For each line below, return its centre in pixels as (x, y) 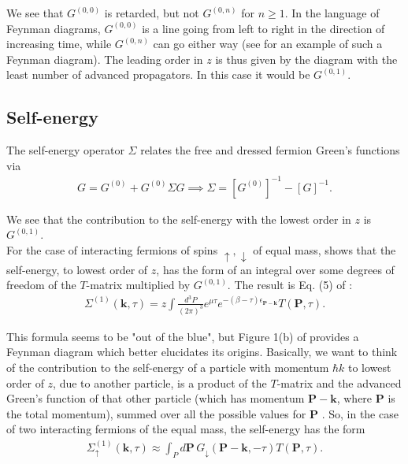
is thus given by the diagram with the (306, 59)
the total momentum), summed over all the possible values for (156, 413)
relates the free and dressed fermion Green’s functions (270, 150)
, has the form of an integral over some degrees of (275, 269)
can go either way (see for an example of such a (268, 44)
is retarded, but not (152, 13)
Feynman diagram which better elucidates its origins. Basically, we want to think (202, 352)
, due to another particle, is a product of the (160, 382)
